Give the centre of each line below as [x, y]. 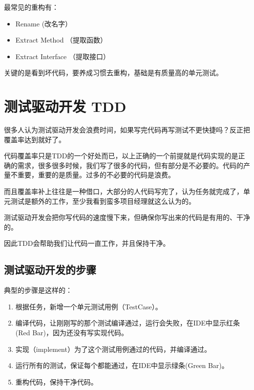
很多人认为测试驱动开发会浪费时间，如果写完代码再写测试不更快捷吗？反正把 [127, 130]
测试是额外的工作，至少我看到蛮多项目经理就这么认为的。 [103, 201]
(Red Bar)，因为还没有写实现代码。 [72, 333]
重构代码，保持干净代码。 [56, 381]
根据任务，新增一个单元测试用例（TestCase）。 [89, 306]
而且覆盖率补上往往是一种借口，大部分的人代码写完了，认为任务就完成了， [124, 191]
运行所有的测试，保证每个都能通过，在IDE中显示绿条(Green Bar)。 [122, 365]
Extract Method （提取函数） [61, 40]
